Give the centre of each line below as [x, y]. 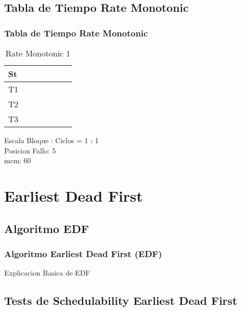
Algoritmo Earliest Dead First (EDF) [83, 253]
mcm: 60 [18, 160]
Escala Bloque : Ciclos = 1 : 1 [51, 140]
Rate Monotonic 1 [38, 53]
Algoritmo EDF [47, 228]
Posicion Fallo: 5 [30, 150]
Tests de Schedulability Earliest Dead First [121, 300]
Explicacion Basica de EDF [47, 273]
